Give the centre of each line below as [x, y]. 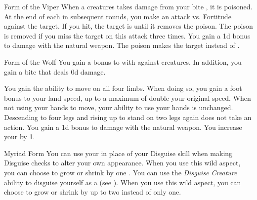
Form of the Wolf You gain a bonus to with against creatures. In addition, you [123, 61]
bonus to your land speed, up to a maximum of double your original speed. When [128, 98]
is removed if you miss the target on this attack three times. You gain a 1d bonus [127, 35]
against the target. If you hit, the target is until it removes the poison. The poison [128, 26]
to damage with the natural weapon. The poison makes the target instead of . [122, 45]
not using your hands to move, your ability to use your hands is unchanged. [119, 107]
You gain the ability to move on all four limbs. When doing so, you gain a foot [123, 88]
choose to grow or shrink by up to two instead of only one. [93, 192]
